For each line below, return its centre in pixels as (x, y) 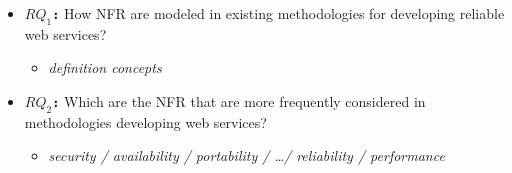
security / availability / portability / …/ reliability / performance (246, 155)
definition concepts (105, 67)
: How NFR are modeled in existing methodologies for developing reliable (278, 13)
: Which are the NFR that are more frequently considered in (239, 100)
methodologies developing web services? (145, 121)
